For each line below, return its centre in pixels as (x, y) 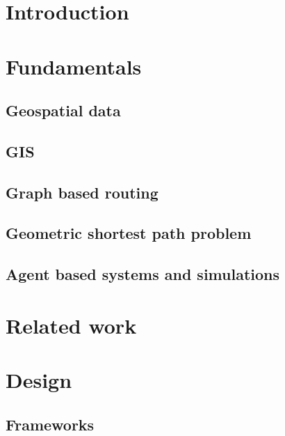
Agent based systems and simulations (143, 274)
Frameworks (50, 424)
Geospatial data (63, 110)
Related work (71, 325)
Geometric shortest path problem (129, 233)
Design (39, 380)
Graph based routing (82, 192)
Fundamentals (74, 66)
